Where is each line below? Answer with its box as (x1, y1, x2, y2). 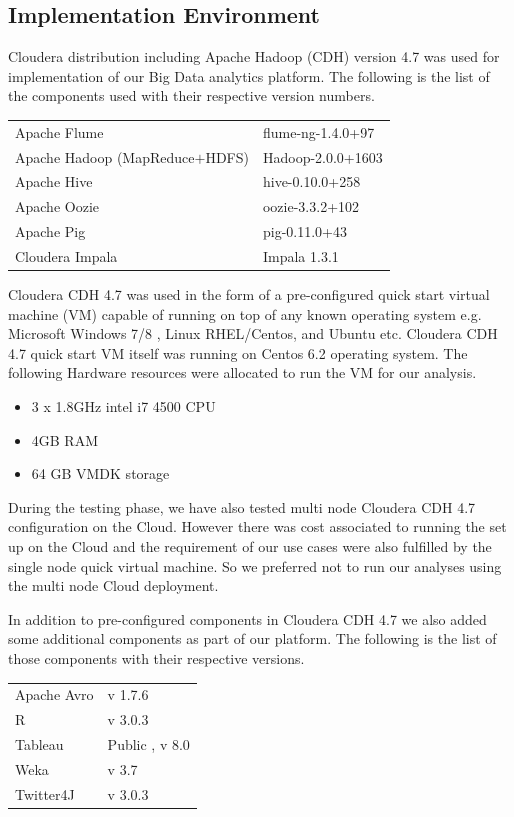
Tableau (15, 733, 64, 754)
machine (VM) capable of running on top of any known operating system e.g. (8, 303, 482, 324)
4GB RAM (31, 429, 99, 450)
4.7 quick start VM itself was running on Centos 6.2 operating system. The (8, 342, 468, 363)
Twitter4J (15, 783, 75, 804)
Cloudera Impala (15, 245, 118, 266)
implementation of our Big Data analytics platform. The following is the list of (8, 65, 490, 86)
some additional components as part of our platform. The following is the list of (8, 628, 497, 649)
